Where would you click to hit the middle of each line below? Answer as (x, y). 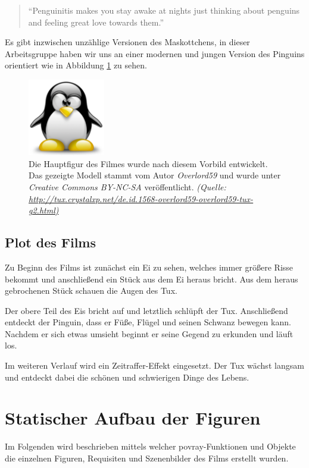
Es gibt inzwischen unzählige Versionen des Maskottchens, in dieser (127, 42)
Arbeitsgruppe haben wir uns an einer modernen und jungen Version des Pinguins (155, 53)
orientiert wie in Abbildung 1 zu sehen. (76, 65)
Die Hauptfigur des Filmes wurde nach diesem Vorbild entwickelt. (148, 163)
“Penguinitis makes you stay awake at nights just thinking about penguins (164, 10)
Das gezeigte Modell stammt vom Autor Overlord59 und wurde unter (155, 175)
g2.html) (44, 210)
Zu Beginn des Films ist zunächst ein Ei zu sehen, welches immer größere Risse (149, 267)
